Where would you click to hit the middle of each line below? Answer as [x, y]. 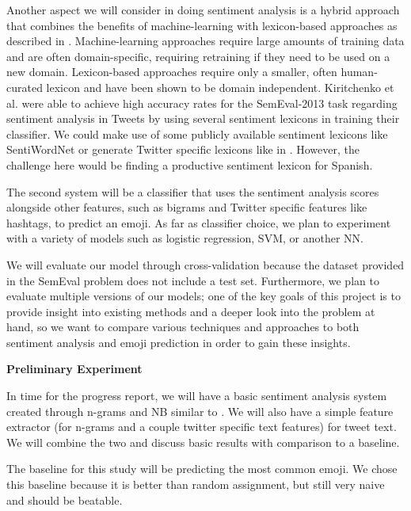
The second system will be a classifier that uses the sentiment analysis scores [193, 191]
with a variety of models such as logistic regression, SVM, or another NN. [185, 238]
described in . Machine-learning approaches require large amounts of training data [205, 41]
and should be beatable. [65, 500]
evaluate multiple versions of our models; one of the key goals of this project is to [204, 296]
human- [359, 72]
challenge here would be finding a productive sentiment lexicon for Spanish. [190, 164]
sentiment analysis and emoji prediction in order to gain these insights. [179, 342]
